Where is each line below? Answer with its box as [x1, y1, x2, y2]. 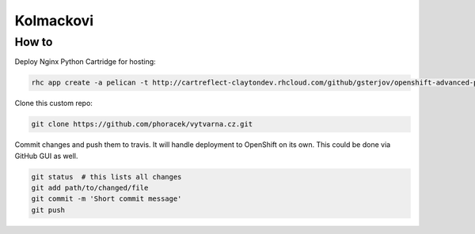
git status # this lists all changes [31, 172, 182, 181]
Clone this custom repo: [14, 99, 93, 108]
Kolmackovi [14, 12, 94, 29]
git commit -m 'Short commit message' [31, 194, 182, 203]
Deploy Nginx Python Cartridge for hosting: [14, 57, 156, 66]
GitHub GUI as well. [14, 151, 78, 160]
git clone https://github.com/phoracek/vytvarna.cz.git [31, 119, 253, 129]
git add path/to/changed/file [31, 183, 149, 193]
